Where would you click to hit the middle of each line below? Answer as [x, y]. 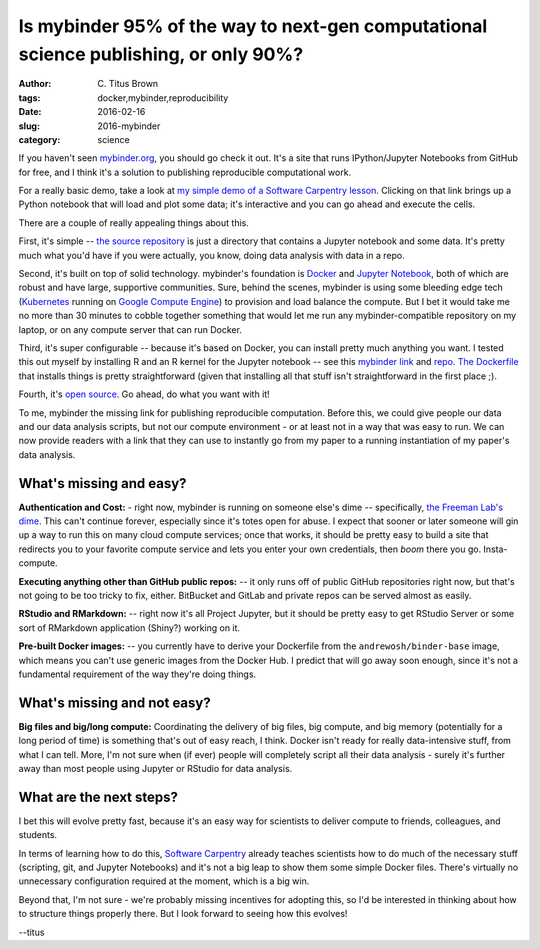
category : [39, 139]
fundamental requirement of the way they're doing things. [137, 674]
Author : [35, 84]
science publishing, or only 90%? [161, 54]
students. [38, 835]
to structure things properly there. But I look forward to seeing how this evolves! [183, 914]
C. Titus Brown [128, 84]
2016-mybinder [129, 126]
